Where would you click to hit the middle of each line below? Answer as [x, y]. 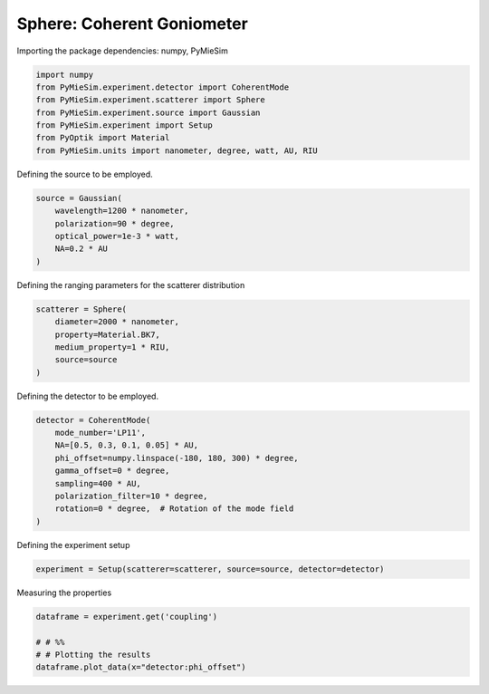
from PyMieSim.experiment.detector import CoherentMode [163, 87]
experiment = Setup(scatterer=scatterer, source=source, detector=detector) [210, 569]
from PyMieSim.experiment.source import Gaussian [148, 112]
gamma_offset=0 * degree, [112, 471]
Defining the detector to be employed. [87, 396]
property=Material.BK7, [107, 334]
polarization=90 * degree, [115, 223]
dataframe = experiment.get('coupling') [126, 617]
